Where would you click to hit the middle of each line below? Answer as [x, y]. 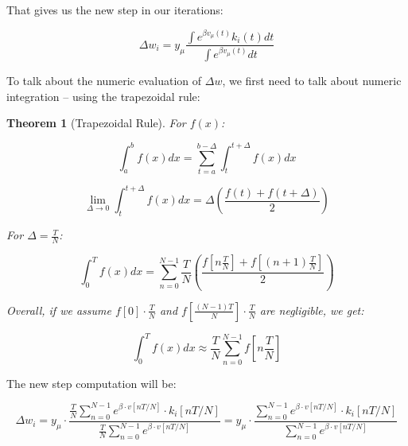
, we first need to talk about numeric [312, 81]
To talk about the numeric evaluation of [104, 81]
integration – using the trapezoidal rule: [103, 96]
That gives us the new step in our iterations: [115, 10]
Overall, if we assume [59, 310]
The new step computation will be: [91, 383]
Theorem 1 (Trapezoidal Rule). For [96, 123]
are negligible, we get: [312, 310]
